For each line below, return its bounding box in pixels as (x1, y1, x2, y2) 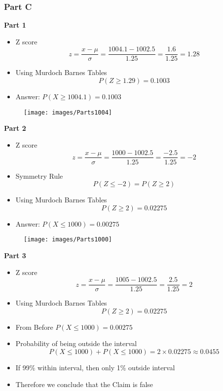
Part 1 (4, 20, 26, 30)
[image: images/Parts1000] (24, 236, 112, 243)
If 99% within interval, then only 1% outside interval (15, 362, 175, 373)
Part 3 (4, 250, 26, 260)
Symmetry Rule (15, 170, 63, 181)
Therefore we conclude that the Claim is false (15, 379, 153, 389)
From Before (15, 321, 53, 332)
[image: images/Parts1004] (24, 109, 112, 116)
